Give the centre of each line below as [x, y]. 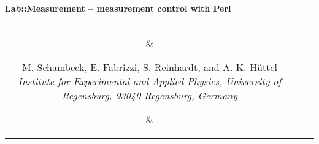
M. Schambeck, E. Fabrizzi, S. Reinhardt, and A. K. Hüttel [150, 67]
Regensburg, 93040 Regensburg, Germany [150, 95]
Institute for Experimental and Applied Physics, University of [150, 81]
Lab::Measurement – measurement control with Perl [118, 8]
